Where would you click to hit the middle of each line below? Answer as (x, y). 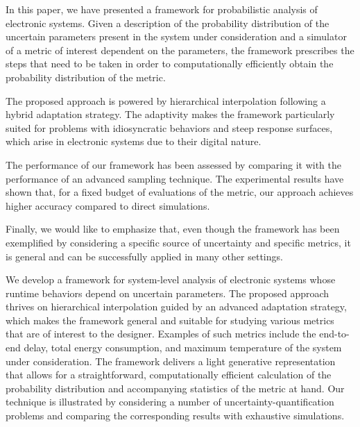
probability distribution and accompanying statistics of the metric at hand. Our (175, 388)
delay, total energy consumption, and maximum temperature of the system (183, 348)
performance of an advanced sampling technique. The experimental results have (175, 178)
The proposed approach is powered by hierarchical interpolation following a (166, 100)
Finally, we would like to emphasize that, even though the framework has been (173, 229)
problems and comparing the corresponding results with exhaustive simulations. (175, 416)
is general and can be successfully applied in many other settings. (144, 256)
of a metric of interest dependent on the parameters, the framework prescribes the (180, 50)
